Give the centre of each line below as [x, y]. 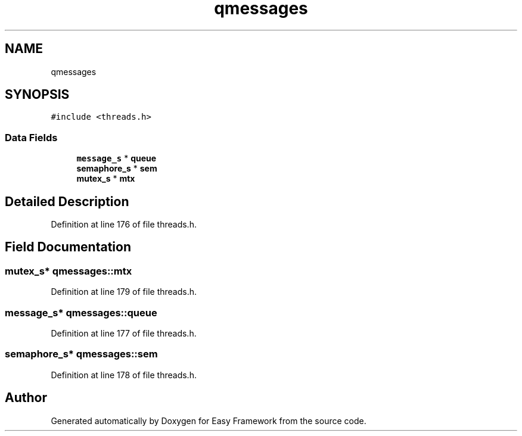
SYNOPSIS [37, 95]
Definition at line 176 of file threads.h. [124, 225]
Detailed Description [67, 201]
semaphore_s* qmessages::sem [81, 354]
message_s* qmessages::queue [81, 312]
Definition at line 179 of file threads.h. [124, 292]
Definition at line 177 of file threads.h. [124, 333]
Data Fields [31, 137]
